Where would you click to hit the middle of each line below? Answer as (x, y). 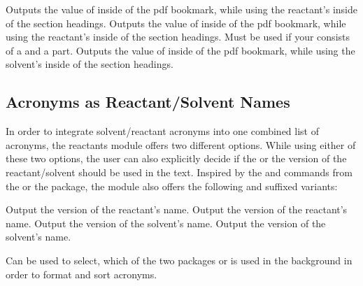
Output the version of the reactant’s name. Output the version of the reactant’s (177, 209)
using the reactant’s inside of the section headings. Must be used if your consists (178, 37)
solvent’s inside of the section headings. (90, 64)
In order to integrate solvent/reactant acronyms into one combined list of (163, 131)
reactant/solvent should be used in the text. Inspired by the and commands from (179, 172)
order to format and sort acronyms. (81, 274)
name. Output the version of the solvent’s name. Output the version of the (166, 223)
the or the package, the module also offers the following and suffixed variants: (172, 186)
